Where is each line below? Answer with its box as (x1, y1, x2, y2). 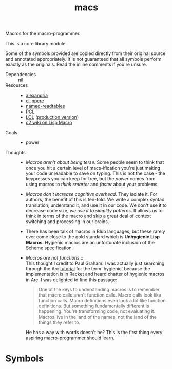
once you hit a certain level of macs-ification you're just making (25, 165, 161, 171)
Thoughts (5, 150, 26, 156)
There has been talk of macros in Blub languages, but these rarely (25, 228, 165, 235)
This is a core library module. (5, 41, 67, 47)
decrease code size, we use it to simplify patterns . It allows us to (25, 208, 163, 214)
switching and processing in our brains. (25, 218, 109, 225)
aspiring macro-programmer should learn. (25, 335, 114, 341)
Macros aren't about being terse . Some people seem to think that (25, 159, 164, 165)
